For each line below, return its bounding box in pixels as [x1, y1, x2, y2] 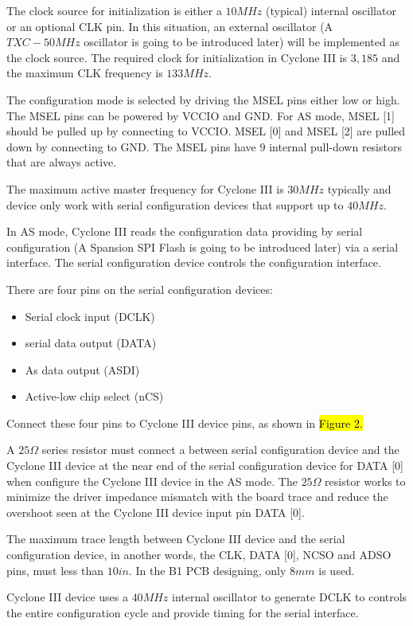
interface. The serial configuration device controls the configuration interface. [6, 254, 381, 271]
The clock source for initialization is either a [6, 2, 222, 18]
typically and [327, 180, 392, 197]
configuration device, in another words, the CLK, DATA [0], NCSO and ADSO [6, 546, 392, 563]
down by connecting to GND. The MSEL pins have [6, 138, 256, 155]
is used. [318, 561, 355, 578]
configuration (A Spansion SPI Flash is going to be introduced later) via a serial [6, 238, 399, 255]
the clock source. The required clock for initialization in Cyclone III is [6, 49, 348, 65]
